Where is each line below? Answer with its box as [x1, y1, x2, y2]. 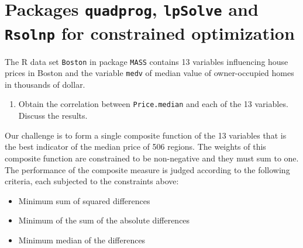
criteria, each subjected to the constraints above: [5, 175, 179, 187]
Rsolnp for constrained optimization [5, 20, 295, 44]
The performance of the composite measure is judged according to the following [5, 163, 290, 175]
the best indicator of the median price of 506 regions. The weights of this [5, 140, 266, 153]
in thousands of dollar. [5, 78, 85, 90]
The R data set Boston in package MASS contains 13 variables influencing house [5, 55, 288, 67]
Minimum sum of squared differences [18, 194, 150, 206]
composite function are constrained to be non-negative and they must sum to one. [5, 151, 299, 164]
